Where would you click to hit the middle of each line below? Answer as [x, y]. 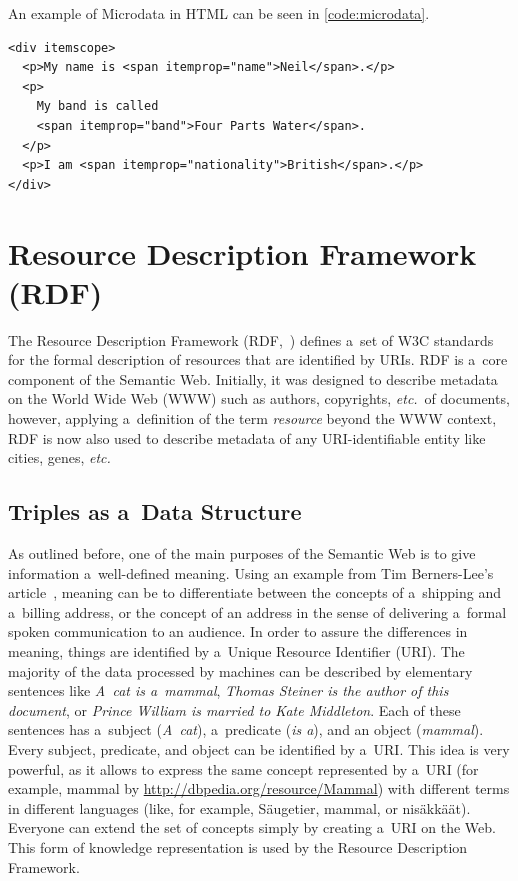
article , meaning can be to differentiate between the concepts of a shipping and [254, 592]
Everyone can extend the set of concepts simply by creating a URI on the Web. [252, 827]
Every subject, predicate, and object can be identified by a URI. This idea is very [259, 748]
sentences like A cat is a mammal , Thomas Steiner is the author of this [228, 690]
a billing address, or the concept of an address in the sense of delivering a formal [257, 611]
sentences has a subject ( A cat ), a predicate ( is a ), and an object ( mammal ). [246, 729]
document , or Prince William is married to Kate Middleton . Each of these [234, 709]
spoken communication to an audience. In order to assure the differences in [238, 631]
